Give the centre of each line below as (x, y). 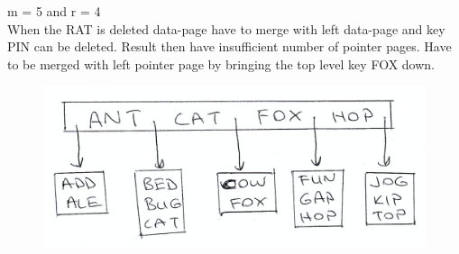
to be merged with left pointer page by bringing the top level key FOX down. (221, 63)
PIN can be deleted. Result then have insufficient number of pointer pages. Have (229, 46)
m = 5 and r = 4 (54, 11)
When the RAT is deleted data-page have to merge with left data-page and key (226, 28)
